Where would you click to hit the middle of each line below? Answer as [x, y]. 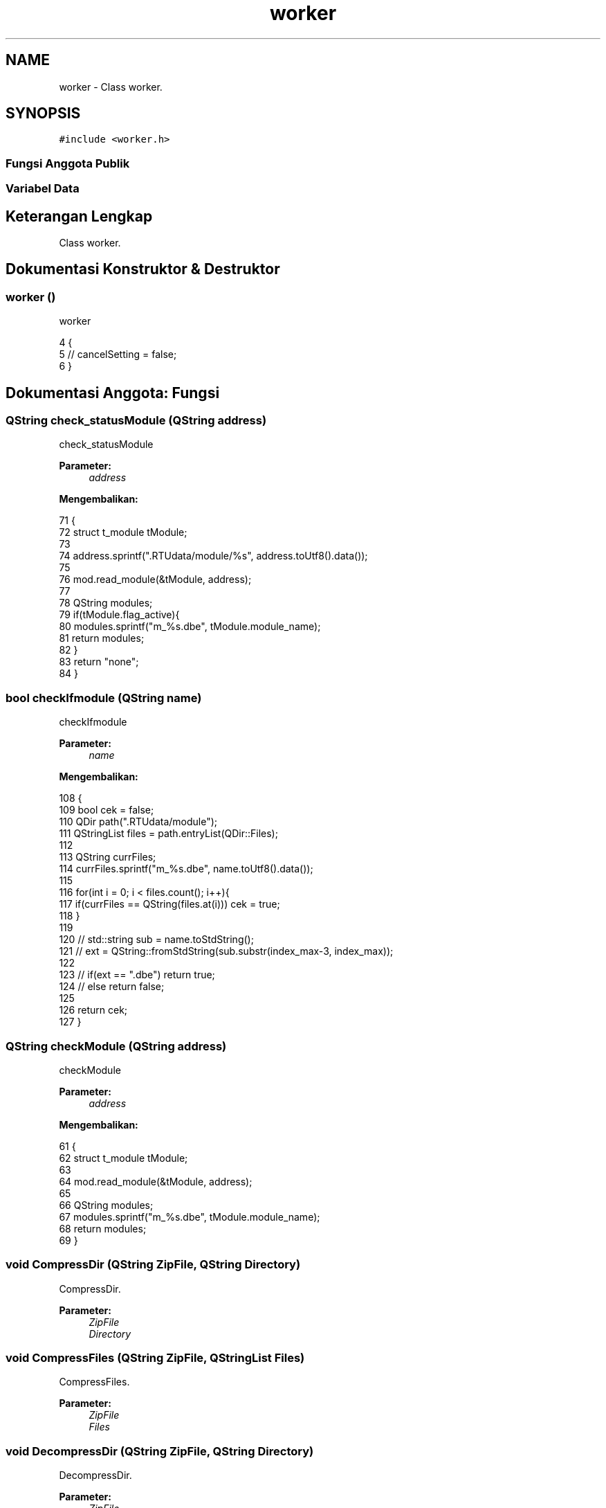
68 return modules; [103, 1228]
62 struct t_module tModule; [123, 1158]
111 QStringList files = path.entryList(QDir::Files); [168, 834]
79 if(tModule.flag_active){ [119, 615]
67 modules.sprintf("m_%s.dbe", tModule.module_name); [190, 1217]
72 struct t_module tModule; [123, 532]
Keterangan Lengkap [79, 216]
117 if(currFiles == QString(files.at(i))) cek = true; [169, 904]
